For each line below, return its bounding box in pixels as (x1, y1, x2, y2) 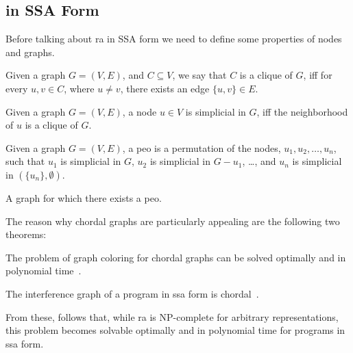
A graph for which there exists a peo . (5, 190, 162, 205)
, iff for (303, 68, 332, 82)
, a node (122, 104, 157, 118)
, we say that (172, 68, 227, 82)
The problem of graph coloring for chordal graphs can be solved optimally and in (5, 250, 346, 264)
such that (5, 154, 45, 168)
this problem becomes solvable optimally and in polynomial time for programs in (5, 323, 345, 337)
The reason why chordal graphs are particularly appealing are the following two (5, 213, 340, 228)
